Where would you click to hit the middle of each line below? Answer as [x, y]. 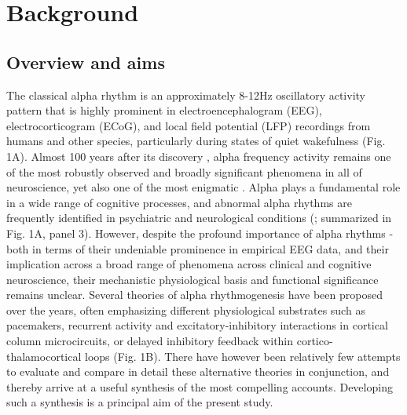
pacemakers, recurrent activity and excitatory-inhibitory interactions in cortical [197, 325]
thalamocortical [44, 356]
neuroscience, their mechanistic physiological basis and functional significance [192, 279]
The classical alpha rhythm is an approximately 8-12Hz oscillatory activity [186, 95]
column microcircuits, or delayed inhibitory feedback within [150, 341]
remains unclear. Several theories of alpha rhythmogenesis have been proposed [194, 295]
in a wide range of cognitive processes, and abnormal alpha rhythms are [179, 202]
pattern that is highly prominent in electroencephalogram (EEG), [164, 110]
